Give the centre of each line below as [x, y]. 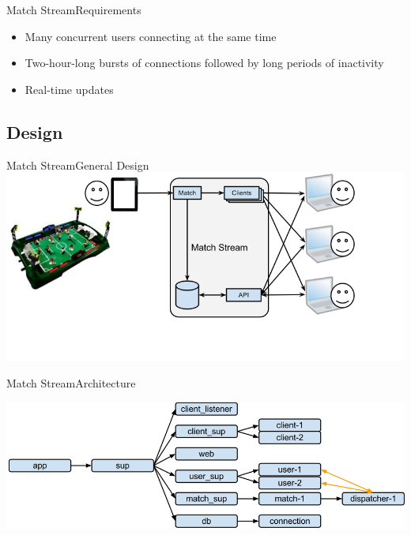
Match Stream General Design [78, 165]
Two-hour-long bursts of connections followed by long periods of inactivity [204, 63]
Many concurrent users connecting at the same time [151, 36]
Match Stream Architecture [71, 382]
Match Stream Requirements [74, 9]
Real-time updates [69, 89]
